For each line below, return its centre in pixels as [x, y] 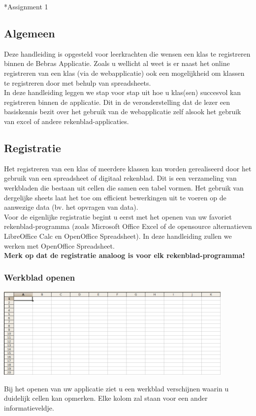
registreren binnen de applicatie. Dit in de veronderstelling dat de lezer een [117, 102]
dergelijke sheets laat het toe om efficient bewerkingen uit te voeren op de [115, 197]
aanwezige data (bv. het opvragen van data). [71, 207]
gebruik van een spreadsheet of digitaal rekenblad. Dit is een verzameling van [120, 178]
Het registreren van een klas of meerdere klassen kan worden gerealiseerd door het [128, 168]
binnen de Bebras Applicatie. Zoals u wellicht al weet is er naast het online [117, 63]
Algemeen [30, 33]
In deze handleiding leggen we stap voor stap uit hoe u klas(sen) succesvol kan [123, 92]
